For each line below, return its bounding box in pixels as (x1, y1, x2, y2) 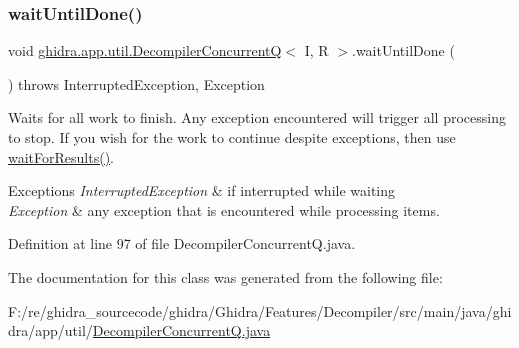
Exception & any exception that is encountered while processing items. (8, 199, 440, 220)
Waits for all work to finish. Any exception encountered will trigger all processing (8, 107, 506, 128)
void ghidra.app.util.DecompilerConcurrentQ (8, 40, 282, 61)
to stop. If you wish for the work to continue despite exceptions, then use (8, 127, 456, 147)
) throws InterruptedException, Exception (8, 73, 265, 94)
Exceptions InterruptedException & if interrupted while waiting (8, 180, 396, 201)
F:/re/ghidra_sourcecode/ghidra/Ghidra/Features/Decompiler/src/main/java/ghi (8, 300, 512, 321)
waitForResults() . (8, 146, 114, 167)
